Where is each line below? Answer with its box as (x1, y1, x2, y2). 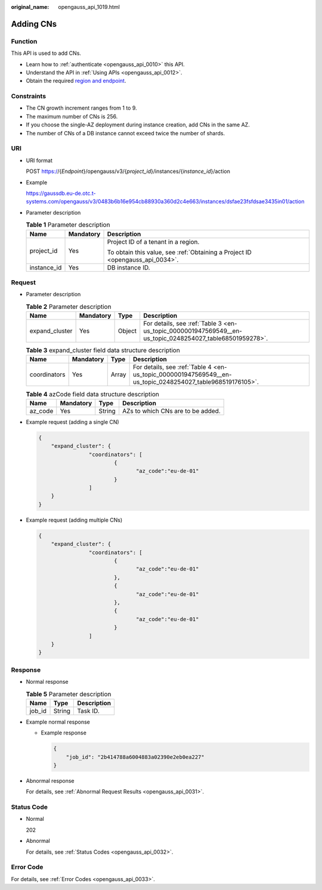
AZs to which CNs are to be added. (122, 407, 221, 415)
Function (11, 37, 38, 45)
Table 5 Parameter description (26, 690, 112, 698)
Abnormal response (26, 777, 75, 784)
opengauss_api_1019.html (58, 4, 120, 10)
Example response (41, 729, 86, 736)
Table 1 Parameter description (26, 221, 110, 229)
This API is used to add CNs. (11, 49, 82, 57)
